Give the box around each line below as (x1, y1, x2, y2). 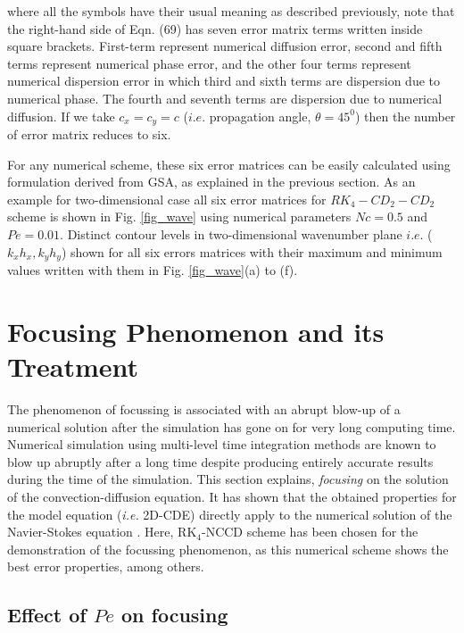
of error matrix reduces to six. (7, 125, 171, 144)
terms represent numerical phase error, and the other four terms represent (7, 54, 411, 72)
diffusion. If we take (7, 106, 115, 125)
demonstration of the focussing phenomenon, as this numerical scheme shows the (7, 539, 449, 558)
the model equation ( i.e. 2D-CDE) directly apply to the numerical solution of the (7, 504, 452, 523)
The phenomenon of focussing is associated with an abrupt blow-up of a (7, 399, 401, 418)
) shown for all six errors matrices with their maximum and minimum (61, 242, 443, 261)
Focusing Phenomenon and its (7, 312, 385, 349)
